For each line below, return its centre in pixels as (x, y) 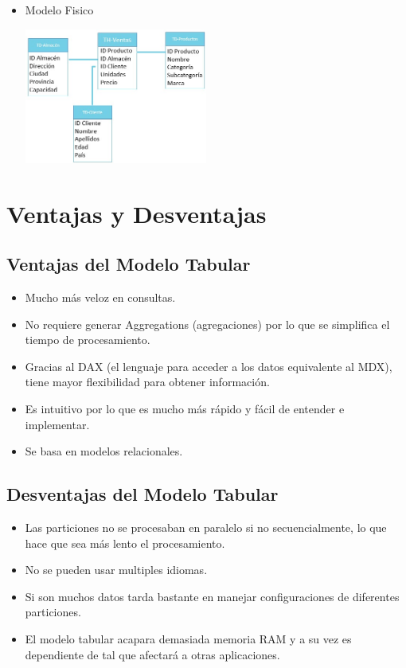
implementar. (57, 424)
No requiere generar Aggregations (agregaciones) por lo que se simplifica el (207, 324)
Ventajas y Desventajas (137, 213)
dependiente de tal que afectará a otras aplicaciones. (152, 654)
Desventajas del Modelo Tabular (142, 494)
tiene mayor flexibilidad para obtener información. (147, 382)
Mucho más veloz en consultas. (100, 297)
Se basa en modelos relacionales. (104, 451)
